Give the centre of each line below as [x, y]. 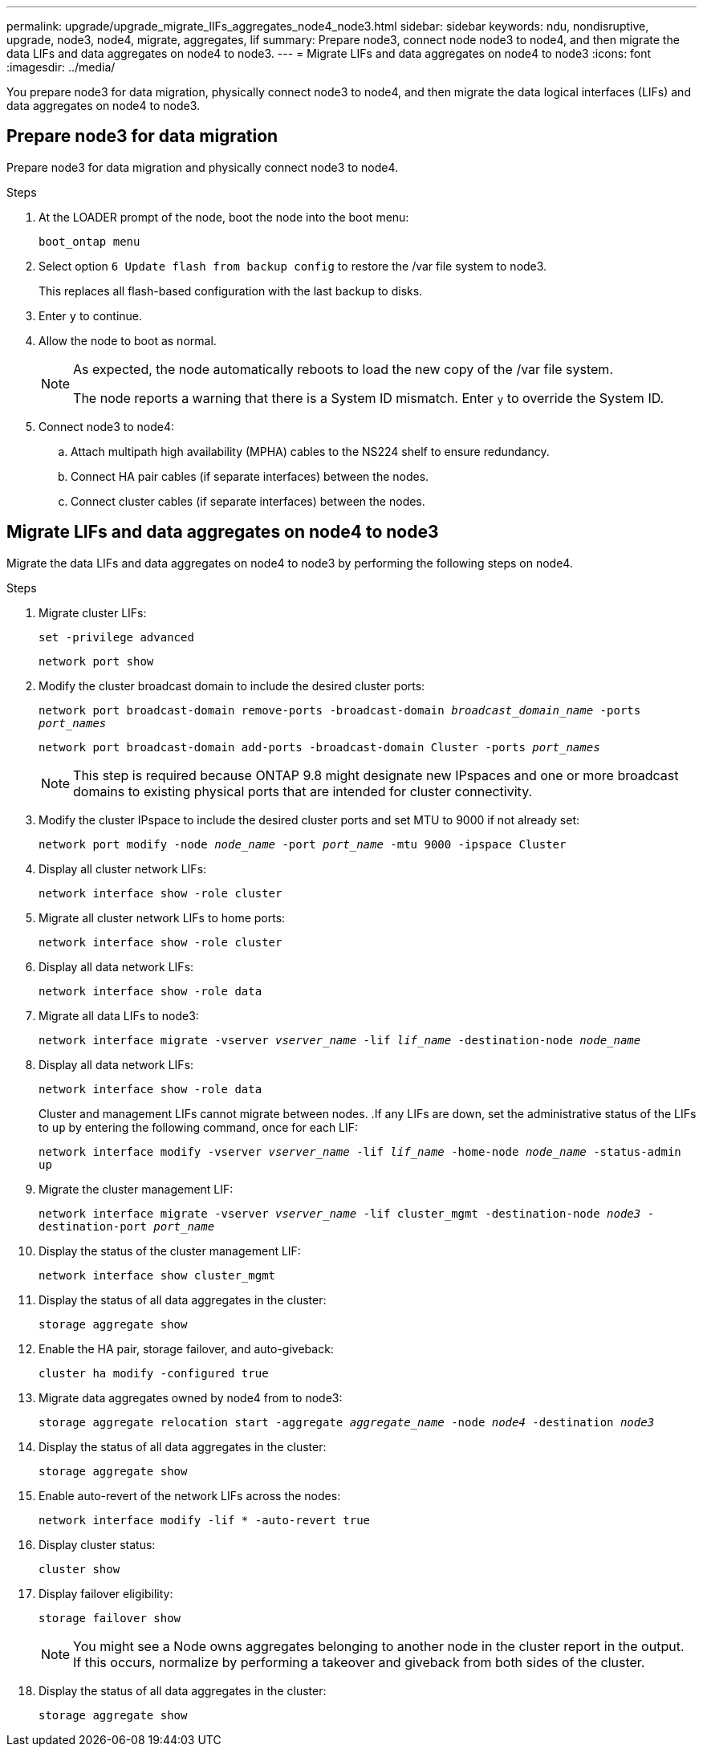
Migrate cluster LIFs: [93, 612]
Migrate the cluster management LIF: [136, 1189]
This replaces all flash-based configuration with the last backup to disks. [231, 291]
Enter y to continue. [91, 315]
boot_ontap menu [89, 241]
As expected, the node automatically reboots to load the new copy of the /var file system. [343, 369]
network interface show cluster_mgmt [157, 1275]
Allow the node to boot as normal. [128, 340]
